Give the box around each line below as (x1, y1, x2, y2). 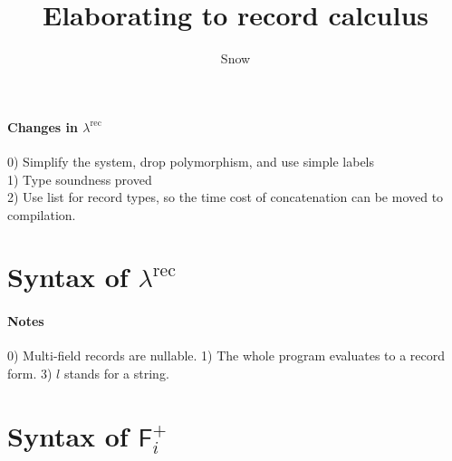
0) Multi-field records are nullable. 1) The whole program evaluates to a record (7, 346, 446, 365)
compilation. (7, 205, 76, 224)
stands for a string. (63, 364, 169, 383)
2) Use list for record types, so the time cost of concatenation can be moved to (7, 187, 444, 206)
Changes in (7, 117, 78, 136)
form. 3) (7, 364, 53, 383)
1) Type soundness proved (7, 169, 152, 188)
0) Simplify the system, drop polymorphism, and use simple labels (7, 151, 375, 170)
